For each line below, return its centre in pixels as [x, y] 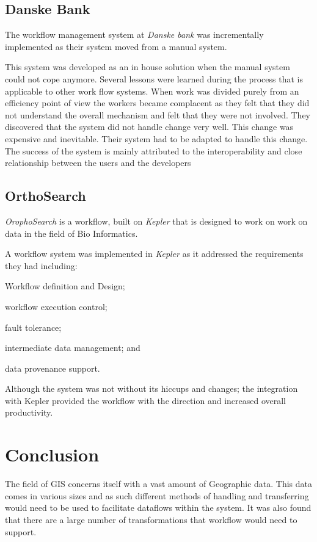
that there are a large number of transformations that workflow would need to [151, 519]
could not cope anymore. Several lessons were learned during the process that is [154, 78]
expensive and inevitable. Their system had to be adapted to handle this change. [156, 138]
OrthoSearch [46, 196]
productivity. [29, 412]
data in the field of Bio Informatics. [71, 233]
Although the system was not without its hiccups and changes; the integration [151, 388]
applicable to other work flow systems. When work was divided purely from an [152, 91]
